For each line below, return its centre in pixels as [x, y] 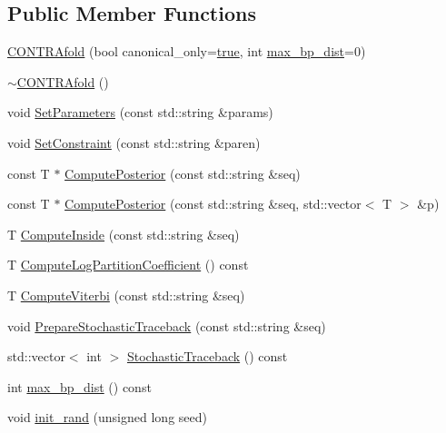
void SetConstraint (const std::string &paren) [134, 142]
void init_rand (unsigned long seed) [107, 417]
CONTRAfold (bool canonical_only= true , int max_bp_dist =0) [187, 51]
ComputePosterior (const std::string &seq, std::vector [213, 204]
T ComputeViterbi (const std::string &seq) [126, 295]
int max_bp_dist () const [79, 386]
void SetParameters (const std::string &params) [140, 112]
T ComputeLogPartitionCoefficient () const [128, 265]
